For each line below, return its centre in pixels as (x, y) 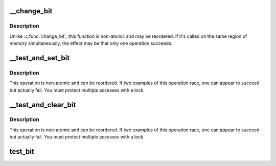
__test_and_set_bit (40, 58)
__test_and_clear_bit (43, 105)
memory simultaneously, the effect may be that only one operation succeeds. (91, 43)
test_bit (22, 151)
